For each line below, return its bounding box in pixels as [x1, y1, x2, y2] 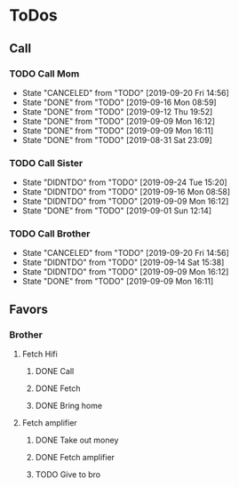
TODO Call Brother [9, 228, 91, 240]
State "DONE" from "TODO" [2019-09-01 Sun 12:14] [21, 205, 211, 216]
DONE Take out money [35, 435, 119, 445]
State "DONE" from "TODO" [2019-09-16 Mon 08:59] [21, 97, 217, 108]
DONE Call [35, 366, 75, 377]
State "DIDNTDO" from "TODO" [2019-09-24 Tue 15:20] [21, 177, 228, 188]
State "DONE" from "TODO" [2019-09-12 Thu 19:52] [21, 106, 213, 116]
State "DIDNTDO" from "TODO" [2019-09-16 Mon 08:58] [21, 187, 231, 197]
